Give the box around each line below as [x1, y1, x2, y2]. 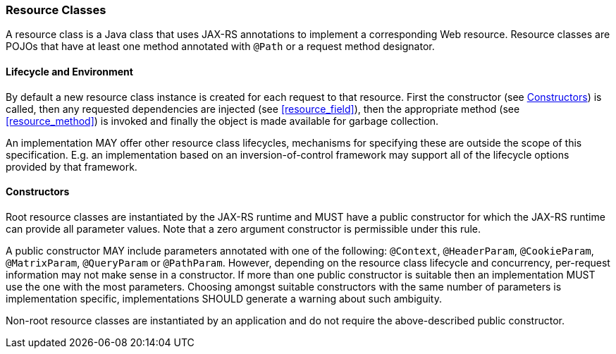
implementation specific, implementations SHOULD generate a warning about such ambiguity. [6, 292, 442, 305]
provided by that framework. [6, 160, 137, 173]
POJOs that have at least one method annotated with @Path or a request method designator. [6, 40, 435, 53]
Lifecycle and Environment [6, 65, 133, 78]
